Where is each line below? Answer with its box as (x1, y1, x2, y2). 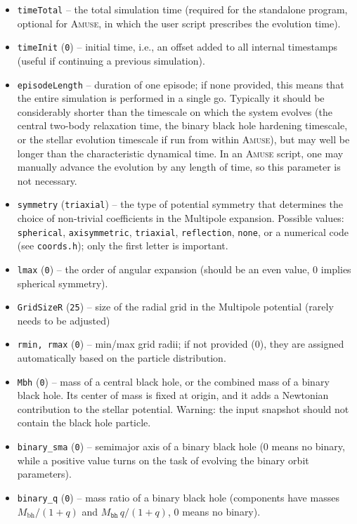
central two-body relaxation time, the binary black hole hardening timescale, (17, 118, 348, 133)
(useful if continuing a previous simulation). (17, 53, 205, 67)
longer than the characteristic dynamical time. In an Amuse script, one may (17, 145, 344, 160)
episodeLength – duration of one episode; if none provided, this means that (17, 77, 344, 91)
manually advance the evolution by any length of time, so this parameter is (17, 159, 341, 174)
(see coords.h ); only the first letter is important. (17, 238, 228, 253)
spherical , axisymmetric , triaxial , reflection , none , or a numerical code (17, 224, 349, 239)
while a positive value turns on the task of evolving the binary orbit (17, 452, 309, 467)
